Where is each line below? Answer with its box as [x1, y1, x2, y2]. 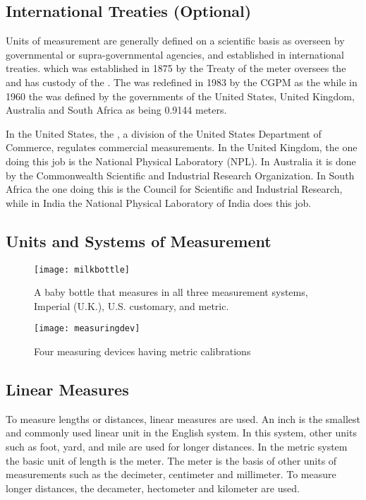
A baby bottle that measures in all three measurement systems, [34, 285, 308, 299]
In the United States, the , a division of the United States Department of [6, 126, 322, 141]
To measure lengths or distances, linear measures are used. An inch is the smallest [6, 411, 360, 426]
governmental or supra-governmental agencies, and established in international [6, 47, 345, 61]
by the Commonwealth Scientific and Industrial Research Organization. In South [6, 167, 355, 182]
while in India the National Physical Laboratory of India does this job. [6, 195, 312, 210]
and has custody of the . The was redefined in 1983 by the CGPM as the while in [6, 74, 358, 89]
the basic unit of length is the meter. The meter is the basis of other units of [6, 453, 337, 468]
